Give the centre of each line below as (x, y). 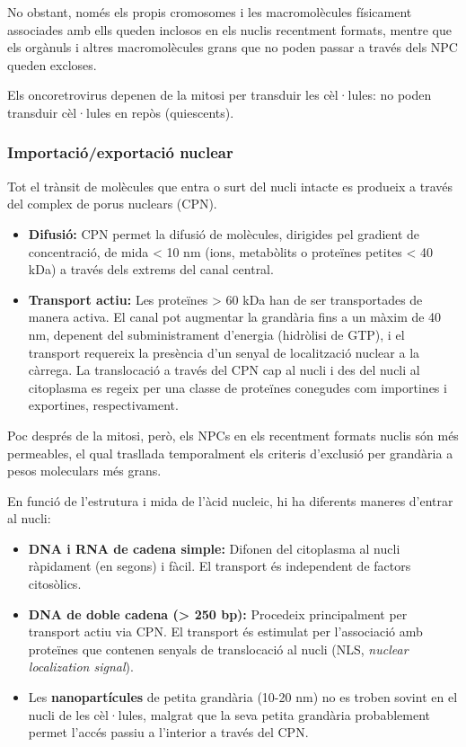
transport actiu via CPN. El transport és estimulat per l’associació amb (225, 631)
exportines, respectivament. (103, 405)
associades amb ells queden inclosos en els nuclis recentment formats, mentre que (229, 29)
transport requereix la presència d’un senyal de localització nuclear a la (224, 352)
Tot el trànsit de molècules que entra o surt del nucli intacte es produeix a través (230, 186)
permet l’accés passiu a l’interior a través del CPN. (168, 732)
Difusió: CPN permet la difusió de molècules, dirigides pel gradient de (224, 233)
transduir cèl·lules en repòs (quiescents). (121, 112)
